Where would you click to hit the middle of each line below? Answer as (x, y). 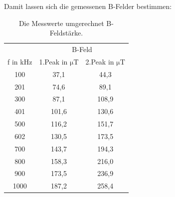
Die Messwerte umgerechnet (61, 23)
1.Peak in (53, 61)
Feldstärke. (66, 33)
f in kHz (20, 61)
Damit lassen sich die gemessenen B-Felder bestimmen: (88, 6)
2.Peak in (100, 61)
